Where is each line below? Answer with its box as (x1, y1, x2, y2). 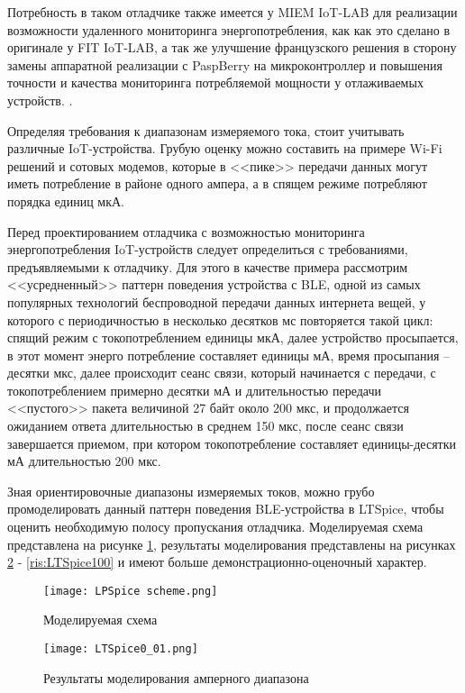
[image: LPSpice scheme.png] (43, 584, 218, 597)
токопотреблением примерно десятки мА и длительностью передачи (7, 380, 381, 399)
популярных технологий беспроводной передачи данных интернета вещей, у (7, 292, 426, 311)
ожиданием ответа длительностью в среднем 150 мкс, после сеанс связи (7, 416, 404, 435)
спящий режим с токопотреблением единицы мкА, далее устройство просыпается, (7, 328, 459, 347)
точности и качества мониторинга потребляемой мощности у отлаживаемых (7, 73, 424, 92)
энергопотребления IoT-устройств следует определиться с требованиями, (7, 240, 408, 259)
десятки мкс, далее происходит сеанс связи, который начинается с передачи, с (7, 363, 436, 382)
